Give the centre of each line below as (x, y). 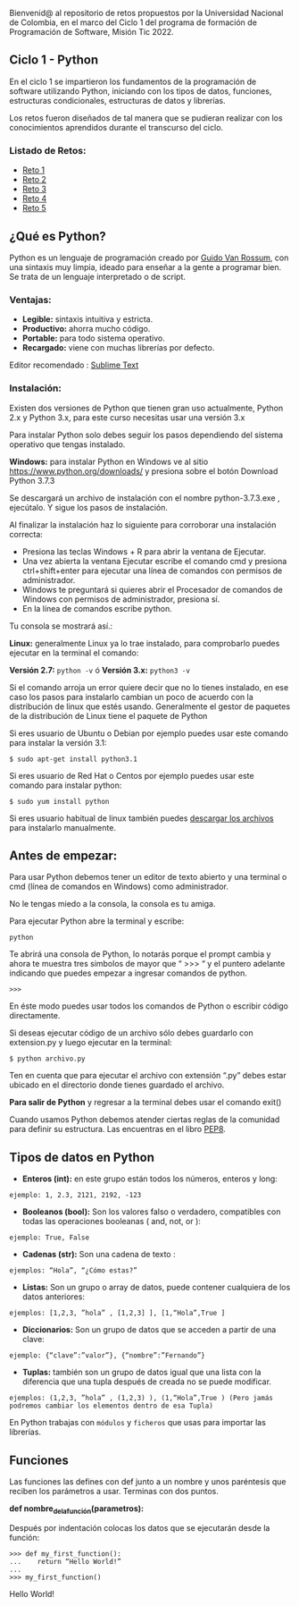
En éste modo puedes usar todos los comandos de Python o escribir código (149, 1006)
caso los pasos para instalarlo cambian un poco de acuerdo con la (132, 697)
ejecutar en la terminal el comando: (74, 653)
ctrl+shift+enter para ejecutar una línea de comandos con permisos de (152, 571)
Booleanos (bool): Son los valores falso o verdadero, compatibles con (151, 1212)
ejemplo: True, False (50, 1238)
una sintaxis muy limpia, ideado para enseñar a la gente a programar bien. (145, 266)
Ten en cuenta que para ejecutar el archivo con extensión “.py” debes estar (148, 1076)
